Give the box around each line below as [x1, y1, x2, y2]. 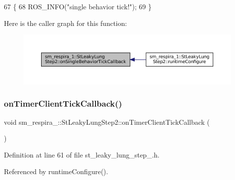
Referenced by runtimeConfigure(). [4, 166, 108, 176]
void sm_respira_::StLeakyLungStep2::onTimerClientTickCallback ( [4, 116, 210, 127]
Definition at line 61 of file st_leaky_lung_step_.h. [4, 149, 160, 159]
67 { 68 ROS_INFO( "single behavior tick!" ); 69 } [4, 1, 152, 11]
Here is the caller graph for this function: [4, 18, 127, 28]
